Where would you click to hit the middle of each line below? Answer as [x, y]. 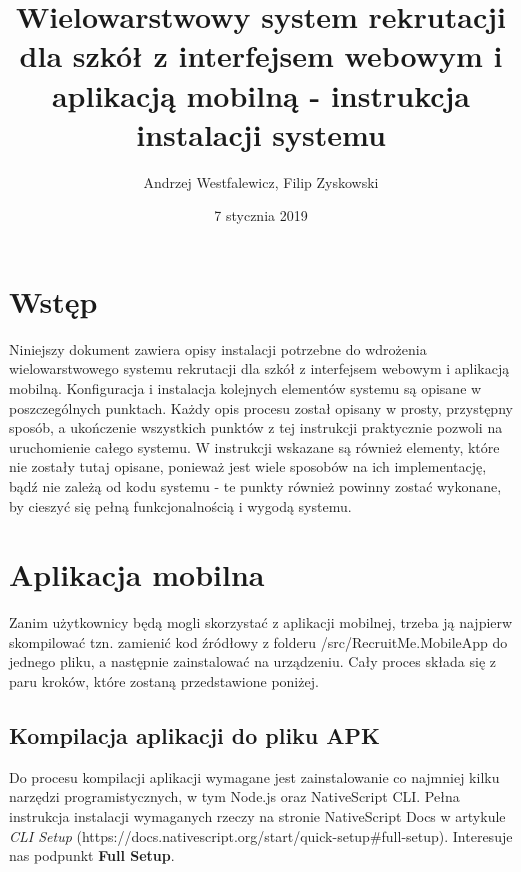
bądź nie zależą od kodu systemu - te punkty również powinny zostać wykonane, [255, 485]
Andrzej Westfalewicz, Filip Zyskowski [261, 181]
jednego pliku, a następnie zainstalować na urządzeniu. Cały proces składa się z [253, 661]
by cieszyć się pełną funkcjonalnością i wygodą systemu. [180, 505]
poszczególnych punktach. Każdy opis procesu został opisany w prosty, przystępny [261, 407]
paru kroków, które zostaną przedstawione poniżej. [164, 681]
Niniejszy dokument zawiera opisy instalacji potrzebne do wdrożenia [218, 348]
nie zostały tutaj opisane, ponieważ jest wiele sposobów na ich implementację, [248, 466]
